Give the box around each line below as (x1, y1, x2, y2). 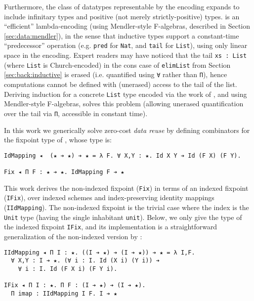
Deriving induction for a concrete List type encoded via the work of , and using (4, 88, 247, 99)
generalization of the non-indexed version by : (4, 231, 142, 241)
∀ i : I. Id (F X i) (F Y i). (18, 265, 118, 272)
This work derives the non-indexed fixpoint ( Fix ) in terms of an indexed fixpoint (4, 182, 249, 193)
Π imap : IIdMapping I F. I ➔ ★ (11, 290, 118, 297)
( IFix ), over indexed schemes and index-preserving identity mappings (4, 192, 214, 203)
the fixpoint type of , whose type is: (4, 134, 112, 145)
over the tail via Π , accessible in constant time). (4, 108, 148, 118)
